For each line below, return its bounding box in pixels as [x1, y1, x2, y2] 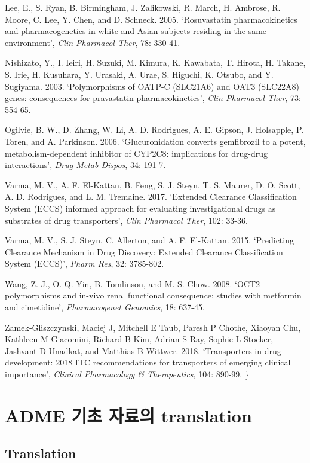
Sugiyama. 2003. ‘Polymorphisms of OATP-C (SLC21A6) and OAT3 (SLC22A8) [5, 80, 299, 92]
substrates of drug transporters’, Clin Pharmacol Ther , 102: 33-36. [5, 214, 248, 226]
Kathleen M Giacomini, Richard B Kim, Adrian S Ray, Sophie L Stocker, [5, 333, 274, 345]
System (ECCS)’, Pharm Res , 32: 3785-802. [5, 257, 164, 270]
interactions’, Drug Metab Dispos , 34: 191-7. [5, 159, 166, 171]
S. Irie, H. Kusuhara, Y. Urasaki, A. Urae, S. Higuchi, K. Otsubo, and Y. [5, 68, 274, 80]
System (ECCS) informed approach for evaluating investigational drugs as [5, 202, 276, 214]
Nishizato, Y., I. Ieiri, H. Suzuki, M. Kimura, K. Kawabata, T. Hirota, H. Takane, [5, 56, 306, 69]
